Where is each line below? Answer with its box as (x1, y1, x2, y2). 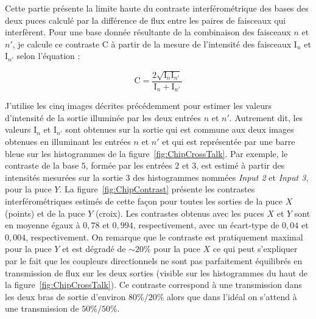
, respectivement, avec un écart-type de (133, 219, 279, 231)
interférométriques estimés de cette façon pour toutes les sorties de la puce (5, 195, 283, 208)
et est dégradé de (62, 242, 126, 255)
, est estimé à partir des (196, 159, 285, 172)
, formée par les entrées (85, 159, 172, 172)
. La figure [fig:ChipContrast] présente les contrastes (59, 183, 255, 195)
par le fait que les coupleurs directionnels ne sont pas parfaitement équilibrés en (5, 254, 303, 267)
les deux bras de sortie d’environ (5, 290, 126, 303)
